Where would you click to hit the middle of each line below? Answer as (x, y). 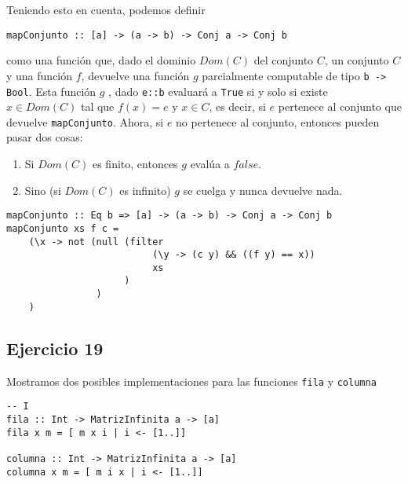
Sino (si (43, 190)
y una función (40, 75)
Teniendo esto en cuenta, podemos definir (106, 9)
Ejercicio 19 (55, 348)
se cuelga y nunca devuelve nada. (263, 190)
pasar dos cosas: (45, 137)
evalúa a (210, 163)
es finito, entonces (135, 163)
